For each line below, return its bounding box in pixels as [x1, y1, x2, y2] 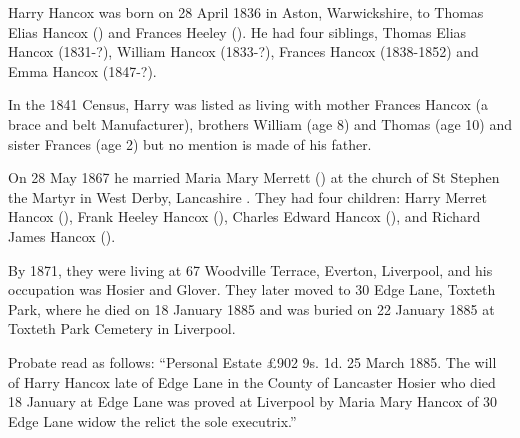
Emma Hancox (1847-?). [8, 60, 157, 81]
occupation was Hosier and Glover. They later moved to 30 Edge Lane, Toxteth [8, 279, 496, 300]
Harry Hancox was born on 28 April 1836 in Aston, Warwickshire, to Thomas [8, 2, 484, 22]
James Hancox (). [8, 225, 116, 246]
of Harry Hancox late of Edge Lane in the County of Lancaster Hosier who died [8, 371, 496, 392]
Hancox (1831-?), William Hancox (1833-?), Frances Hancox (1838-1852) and [8, 41, 479, 62]
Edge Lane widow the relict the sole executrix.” [8, 410, 297, 431]
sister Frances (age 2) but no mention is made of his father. [8, 133, 372, 154]
